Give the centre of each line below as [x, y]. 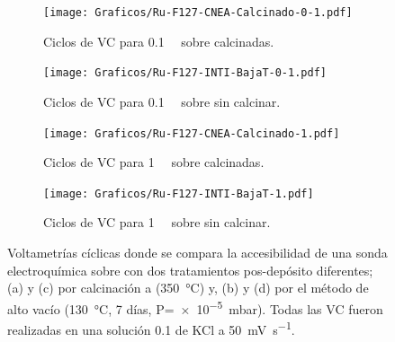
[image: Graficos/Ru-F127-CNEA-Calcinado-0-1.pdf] [198, 13]
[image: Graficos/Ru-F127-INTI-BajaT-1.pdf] [179, 193]
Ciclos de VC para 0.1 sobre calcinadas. [159, 41]
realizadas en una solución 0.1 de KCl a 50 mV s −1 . [151, 328]
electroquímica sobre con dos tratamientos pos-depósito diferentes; [190, 270]
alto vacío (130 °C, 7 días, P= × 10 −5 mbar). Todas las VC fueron [195, 307]
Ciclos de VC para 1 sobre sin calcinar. [157, 222]
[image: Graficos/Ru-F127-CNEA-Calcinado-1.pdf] [192, 133]
